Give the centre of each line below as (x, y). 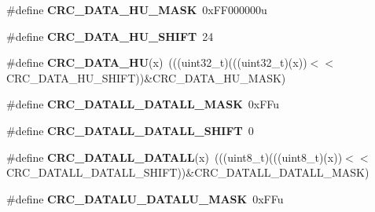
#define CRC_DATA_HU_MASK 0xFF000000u (137, 9)
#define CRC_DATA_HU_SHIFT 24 (110, 36)
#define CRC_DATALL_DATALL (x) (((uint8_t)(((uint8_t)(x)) (175, 157)
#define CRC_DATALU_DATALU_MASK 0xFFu (145, 198)
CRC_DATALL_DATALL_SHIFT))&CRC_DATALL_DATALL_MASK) (188, 172)
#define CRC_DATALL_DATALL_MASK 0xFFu (143, 104)
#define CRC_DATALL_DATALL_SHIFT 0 (130, 130)
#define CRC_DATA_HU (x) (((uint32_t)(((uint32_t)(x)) (157, 62)
